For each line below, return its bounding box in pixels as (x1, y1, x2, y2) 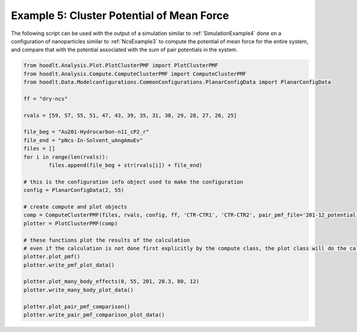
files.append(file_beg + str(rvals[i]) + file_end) (48, 162, 203, 169)
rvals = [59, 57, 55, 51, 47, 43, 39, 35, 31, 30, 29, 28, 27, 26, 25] (23, 112, 237, 119)
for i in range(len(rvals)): (23, 153, 109, 160)
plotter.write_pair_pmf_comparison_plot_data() (23, 312, 165, 318)
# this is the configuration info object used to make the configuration (23, 178, 243, 185)
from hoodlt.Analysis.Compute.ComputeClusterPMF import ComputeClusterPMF (23, 70, 247, 77)
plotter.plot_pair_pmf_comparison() (23, 303, 131, 310)
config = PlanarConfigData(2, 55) (23, 187, 124, 194)
